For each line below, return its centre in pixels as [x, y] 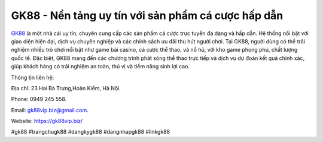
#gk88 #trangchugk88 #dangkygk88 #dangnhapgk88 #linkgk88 [91, 132]
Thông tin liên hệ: [33, 77]
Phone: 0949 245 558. [39, 99]
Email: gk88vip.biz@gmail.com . [50, 110]
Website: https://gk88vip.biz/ [47, 121]
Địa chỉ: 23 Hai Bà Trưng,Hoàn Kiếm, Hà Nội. [66, 88]
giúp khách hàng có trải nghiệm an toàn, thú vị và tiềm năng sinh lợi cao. [100, 67]
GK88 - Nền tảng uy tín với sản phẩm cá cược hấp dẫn [147, 15]
